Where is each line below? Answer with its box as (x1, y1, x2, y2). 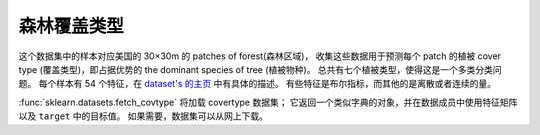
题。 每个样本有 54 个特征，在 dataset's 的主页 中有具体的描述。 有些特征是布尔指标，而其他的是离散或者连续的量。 (18, 78, 497, 90)
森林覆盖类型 (18, 15, 125, 37)
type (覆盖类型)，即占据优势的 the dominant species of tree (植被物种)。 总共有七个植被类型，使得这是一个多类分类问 (18, 63, 502, 75)
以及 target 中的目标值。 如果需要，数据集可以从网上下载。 (18, 110, 269, 122)
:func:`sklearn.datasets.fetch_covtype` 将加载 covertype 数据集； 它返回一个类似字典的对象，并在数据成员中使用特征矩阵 (18, 96, 518, 108)
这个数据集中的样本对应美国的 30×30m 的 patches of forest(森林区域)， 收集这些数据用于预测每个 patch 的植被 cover (18, 50, 502, 62)
